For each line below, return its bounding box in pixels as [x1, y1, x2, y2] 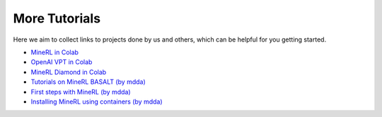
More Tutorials [13, 11, 101, 26]
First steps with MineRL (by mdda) [30, 87, 131, 96]
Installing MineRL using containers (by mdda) [30, 97, 163, 106]
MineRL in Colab [30, 48, 79, 56]
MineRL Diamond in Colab [30, 68, 107, 76]
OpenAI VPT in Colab [30, 58, 93, 66]
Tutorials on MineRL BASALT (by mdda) [30, 78, 146, 86]
